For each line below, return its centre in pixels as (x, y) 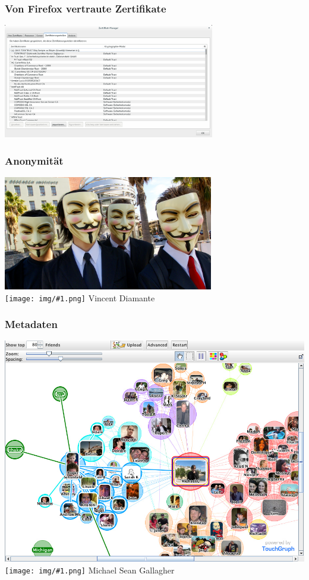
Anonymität (34, 160)
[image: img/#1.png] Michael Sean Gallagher (90, 570)
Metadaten (31, 324)
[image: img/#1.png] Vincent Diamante (80, 297)
